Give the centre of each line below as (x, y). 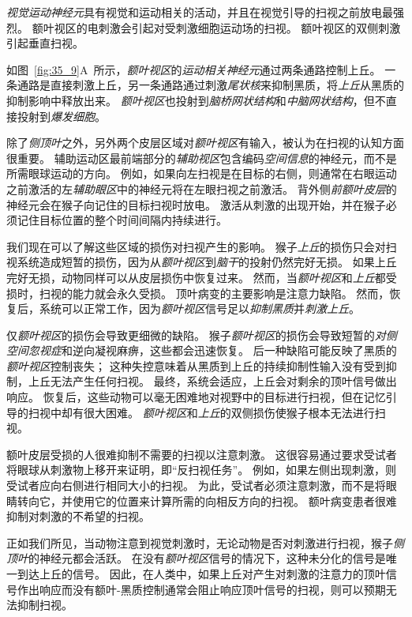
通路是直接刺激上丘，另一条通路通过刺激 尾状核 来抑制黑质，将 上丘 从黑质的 (210, 85)
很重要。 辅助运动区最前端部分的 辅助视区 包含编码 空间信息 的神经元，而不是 (202, 158)
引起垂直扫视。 (45, 43)
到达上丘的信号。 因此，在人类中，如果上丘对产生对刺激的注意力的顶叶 (201, 574)
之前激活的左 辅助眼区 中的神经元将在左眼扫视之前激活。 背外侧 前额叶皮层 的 (202, 188)
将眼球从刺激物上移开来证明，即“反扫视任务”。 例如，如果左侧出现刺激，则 (201, 470)
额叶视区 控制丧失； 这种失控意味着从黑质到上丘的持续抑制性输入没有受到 (196, 365)
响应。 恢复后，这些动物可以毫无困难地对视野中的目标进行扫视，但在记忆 (196, 397)
